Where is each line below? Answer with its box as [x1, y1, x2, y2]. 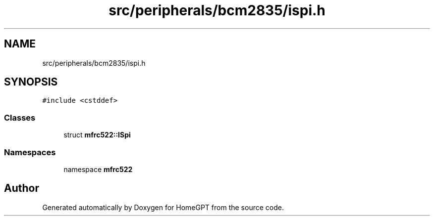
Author [4, 182, 39, 195]
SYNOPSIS [4, 76, 58, 88]
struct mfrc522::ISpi [63, 131, 131, 139]
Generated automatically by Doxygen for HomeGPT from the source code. [42, 203, 284, 212]
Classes [4, 112, 36, 123]
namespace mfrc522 [63, 165, 133, 174]
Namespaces [4, 147, 56, 157]
